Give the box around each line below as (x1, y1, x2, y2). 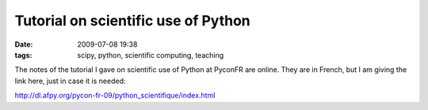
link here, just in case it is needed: (14, 76, 126, 85)
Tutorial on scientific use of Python (14, 12, 251, 29)
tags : (14, 50, 32, 59)
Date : (14, 40, 33, 49)
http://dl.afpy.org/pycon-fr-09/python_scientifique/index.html (14, 91, 216, 101)
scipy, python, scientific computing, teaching (77, 50, 224, 59)
